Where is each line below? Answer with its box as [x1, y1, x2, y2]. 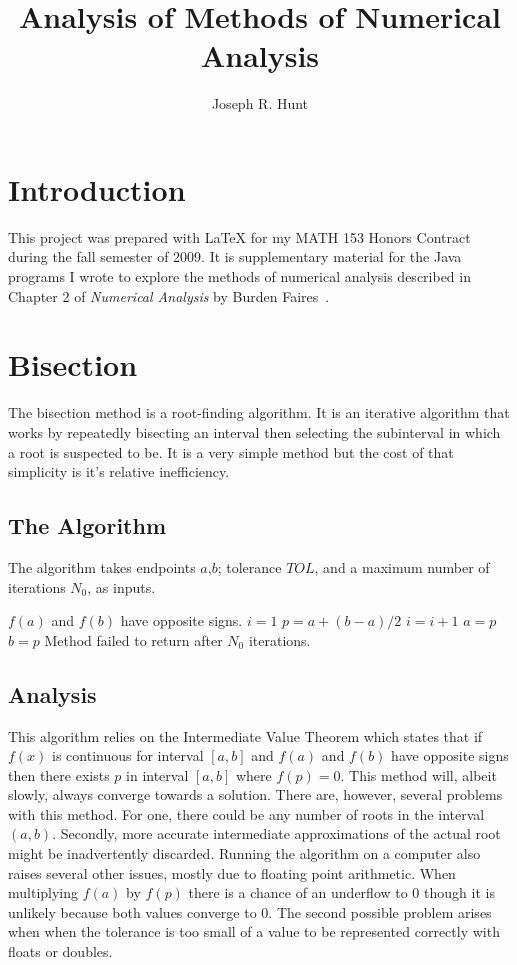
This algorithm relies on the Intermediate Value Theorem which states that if [8, 725, 483, 746]
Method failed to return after [44, 629, 223, 650]
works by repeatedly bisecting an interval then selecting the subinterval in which [8, 421, 501, 442]
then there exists [8, 764, 110, 785]
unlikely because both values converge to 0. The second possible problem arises [8, 901, 492, 922]
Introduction [8, 168, 186, 209]
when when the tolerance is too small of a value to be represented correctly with [8, 921, 500, 942]
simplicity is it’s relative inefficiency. [8, 461, 230, 482]
